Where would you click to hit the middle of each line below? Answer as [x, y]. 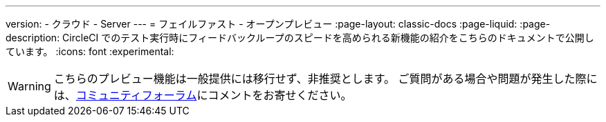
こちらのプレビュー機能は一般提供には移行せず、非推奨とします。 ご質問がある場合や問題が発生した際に [325, 79]
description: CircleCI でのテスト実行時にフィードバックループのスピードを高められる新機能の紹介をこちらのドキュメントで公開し [300, 38]
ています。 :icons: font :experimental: [90, 51]
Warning [29, 86]
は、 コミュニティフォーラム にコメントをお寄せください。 [203, 95]
